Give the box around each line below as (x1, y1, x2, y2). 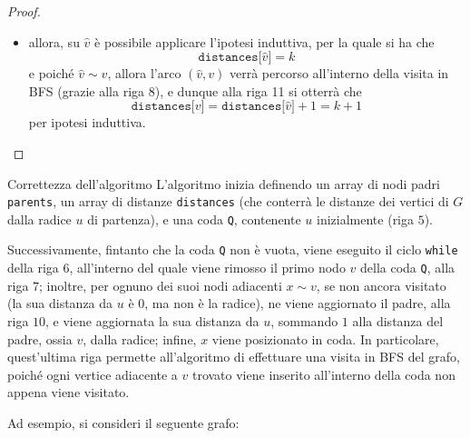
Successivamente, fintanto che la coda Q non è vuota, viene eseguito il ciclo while (7, 240, 458, 259)
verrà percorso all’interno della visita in (230, 64, 449, 83)
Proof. (7, 2, 41, 20)
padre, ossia (7, 329, 73, 348)
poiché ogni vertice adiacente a (7, 364, 178, 383)
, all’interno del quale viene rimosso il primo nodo (69, 258, 346, 277)
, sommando (270, 311, 338, 330)
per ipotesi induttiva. (28, 113, 146, 132)
